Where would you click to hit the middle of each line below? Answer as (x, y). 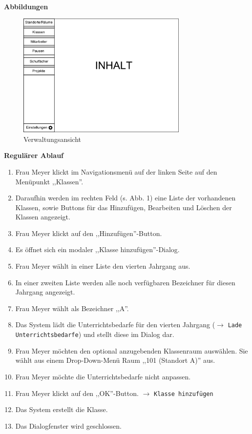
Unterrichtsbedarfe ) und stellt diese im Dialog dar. (95, 334)
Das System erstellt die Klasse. (62, 409)
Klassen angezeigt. (43, 217)
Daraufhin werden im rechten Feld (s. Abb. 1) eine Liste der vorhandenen (126, 198)
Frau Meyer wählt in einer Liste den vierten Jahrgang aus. (103, 266)
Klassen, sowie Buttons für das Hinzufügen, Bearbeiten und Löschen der (124, 207)
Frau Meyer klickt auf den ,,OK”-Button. (77, 393)
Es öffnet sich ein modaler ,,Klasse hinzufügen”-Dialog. (97, 249)
